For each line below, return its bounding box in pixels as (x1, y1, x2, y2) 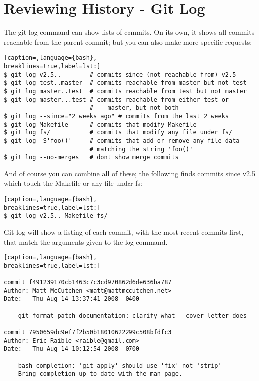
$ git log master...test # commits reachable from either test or (4, 96, 229, 103)
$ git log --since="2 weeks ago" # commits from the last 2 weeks (4, 112, 229, 120)
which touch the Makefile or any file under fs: (4, 178, 142, 188)
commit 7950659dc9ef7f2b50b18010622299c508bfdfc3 (4, 329, 172, 336)
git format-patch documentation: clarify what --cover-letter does (18, 312, 247, 319)
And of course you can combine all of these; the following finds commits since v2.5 (4, 168, 255, 178)
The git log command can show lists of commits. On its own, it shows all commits (4, 27, 255, 37)
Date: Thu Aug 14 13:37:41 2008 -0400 (4, 295, 140, 303)
